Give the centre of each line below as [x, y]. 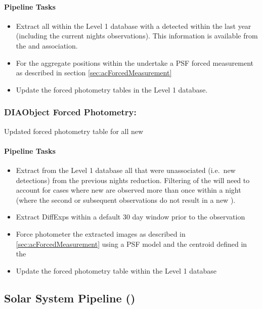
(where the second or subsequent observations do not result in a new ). [126, 200]
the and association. [47, 45]
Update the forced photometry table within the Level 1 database [116, 270]
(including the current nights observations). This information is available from [137, 36]
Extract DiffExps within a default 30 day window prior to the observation [130, 217]
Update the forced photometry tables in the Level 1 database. [112, 89]
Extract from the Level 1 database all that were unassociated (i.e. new [126, 170]
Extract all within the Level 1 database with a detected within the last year [134, 26]
